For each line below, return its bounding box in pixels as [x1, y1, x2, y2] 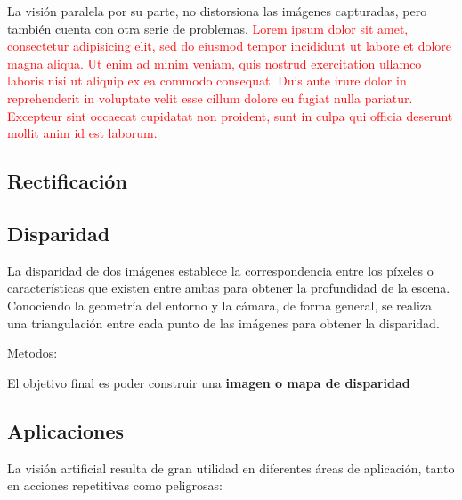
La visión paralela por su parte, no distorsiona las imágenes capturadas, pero [7, 2, 427, 20]
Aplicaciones [7, 416, 125, 444]
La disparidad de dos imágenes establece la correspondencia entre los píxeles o [7, 261, 434, 279]
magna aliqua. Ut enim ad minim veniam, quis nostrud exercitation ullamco [7, 53, 422, 72]
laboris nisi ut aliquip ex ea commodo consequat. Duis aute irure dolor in [7, 71, 407, 90]
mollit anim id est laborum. [7, 124, 158, 142]
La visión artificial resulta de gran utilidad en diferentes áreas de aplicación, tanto [7, 458, 455, 477]
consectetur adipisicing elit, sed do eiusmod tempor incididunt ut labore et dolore [7, 36, 452, 55]
